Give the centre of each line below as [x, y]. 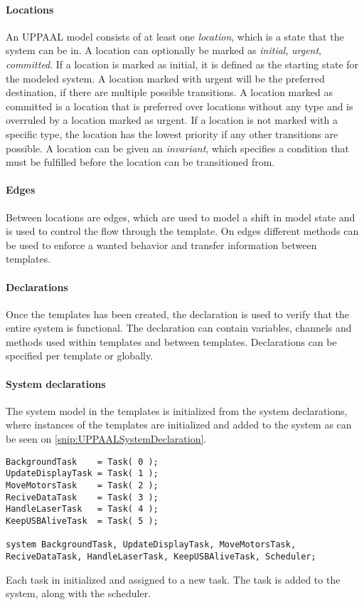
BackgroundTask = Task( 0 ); [82, 462]
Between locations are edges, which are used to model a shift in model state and [181, 217]
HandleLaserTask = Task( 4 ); [82, 509]
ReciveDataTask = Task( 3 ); [82, 497]
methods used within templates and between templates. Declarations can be [171, 341]
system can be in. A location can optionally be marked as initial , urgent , [164, 50]
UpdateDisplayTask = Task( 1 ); [82, 474]
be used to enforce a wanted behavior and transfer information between [161, 244]
